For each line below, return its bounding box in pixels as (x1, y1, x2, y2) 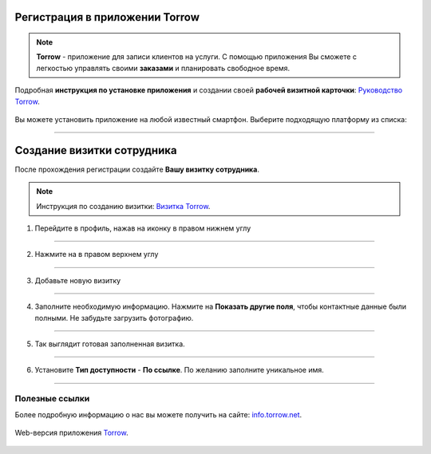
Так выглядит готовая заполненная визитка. (34, 339, 185, 349)
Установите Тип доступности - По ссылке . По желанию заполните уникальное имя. (34, 365, 324, 375)
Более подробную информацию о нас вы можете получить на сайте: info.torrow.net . (14, 409, 302, 419)
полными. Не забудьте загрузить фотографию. (34, 313, 194, 322)
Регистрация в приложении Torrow (14, 10, 200, 24)
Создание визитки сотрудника (14, 144, 177, 157)
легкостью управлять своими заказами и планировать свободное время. (36, 63, 291, 73)
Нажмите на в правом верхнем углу (34, 250, 159, 259)
